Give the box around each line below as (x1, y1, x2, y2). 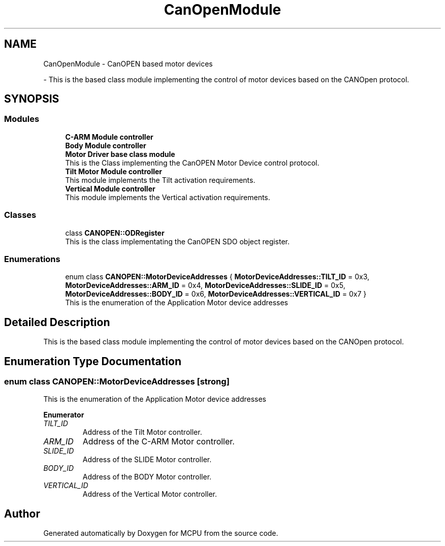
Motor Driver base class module (65, 149, 175, 158)
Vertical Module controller (65, 184, 155, 193)
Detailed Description (4, 315, 110, 329)
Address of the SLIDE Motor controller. (82, 455, 212, 464)
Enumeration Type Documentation (4, 355, 181, 368)
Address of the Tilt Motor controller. (82, 428, 202, 437)
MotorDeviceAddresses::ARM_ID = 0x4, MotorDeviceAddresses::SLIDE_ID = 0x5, (65, 281, 345, 290)
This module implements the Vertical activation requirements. (65, 192, 270, 202)
